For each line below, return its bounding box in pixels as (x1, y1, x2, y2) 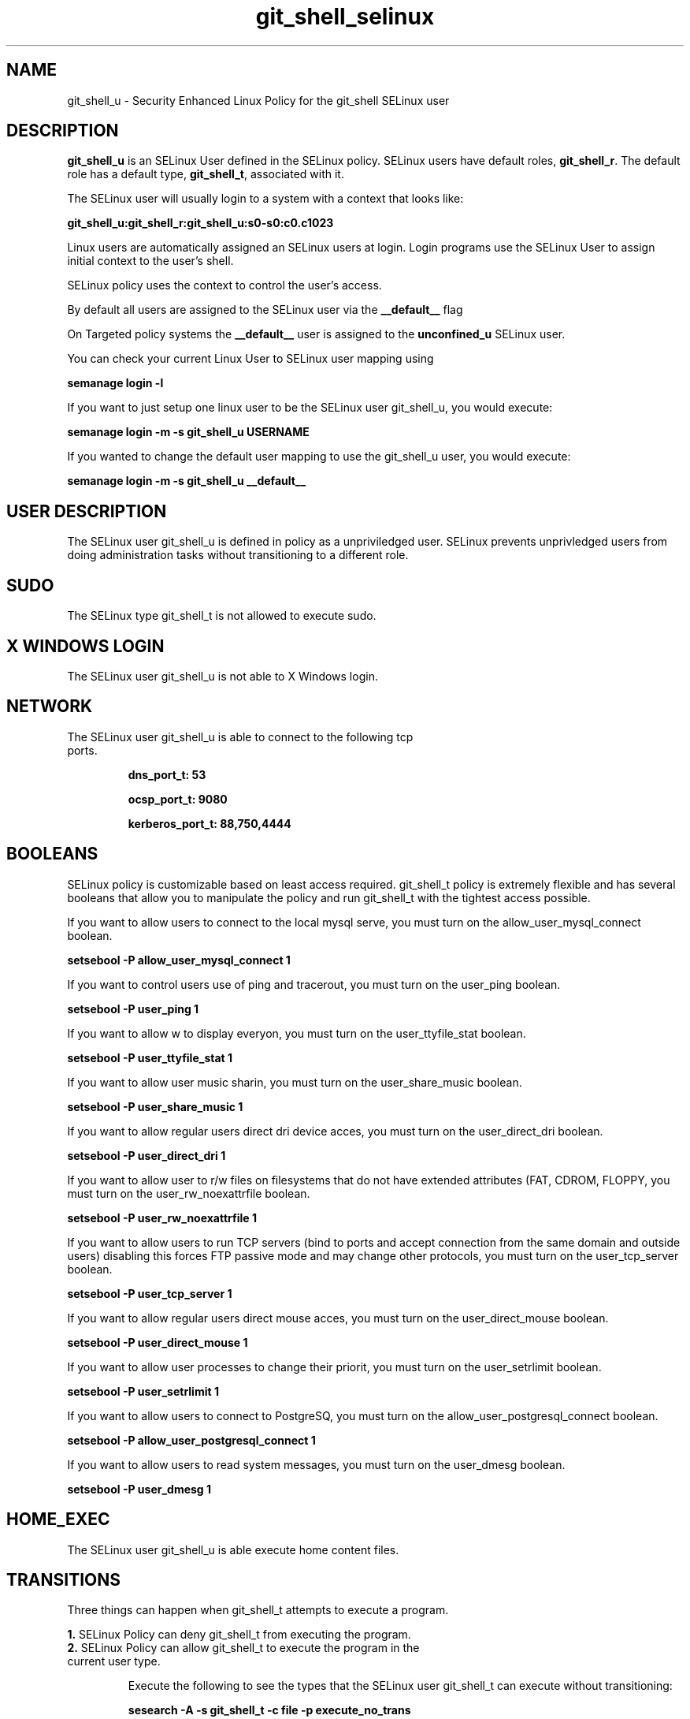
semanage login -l (67, 376, 164, 390)
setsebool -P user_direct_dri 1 (67, 1148, 226, 1162)
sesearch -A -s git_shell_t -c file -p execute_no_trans (128, 1703, 411, 1717)
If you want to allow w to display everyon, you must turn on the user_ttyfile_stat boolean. (67, 1026, 526, 1040)
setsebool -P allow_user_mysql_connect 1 (67, 953, 291, 967)
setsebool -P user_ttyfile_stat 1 (67, 1050, 233, 1065)
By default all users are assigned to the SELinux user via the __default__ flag (67, 303, 463, 317)
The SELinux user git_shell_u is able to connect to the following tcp (67, 729, 414, 744)
